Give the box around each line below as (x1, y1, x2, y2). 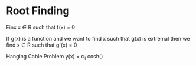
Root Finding (6, 4, 70, 18)
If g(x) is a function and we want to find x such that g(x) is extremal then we (6, 35, 190, 42)
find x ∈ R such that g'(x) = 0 (6, 41, 77, 48)
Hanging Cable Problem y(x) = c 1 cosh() (6, 52, 103, 61)
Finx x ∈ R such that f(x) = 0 (6, 24, 76, 31)
